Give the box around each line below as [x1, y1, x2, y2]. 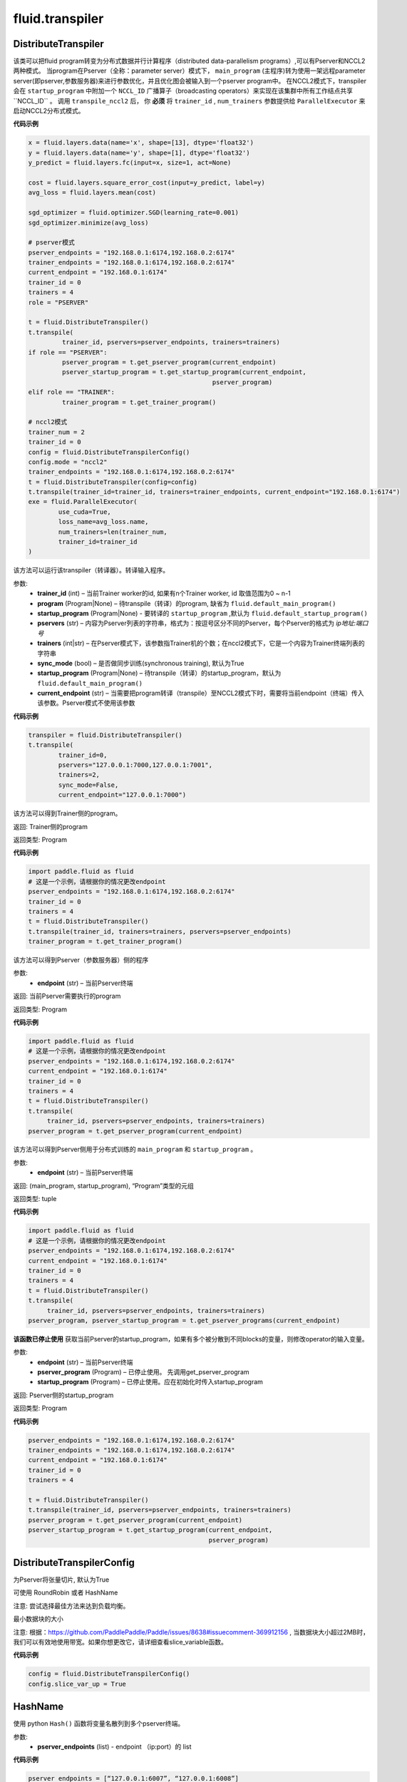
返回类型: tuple [13, 1195, 57, 1203]
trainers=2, [58, 771, 100, 779]
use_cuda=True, [58, 508, 112, 516]
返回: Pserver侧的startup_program [13, 1391, 114, 1399]
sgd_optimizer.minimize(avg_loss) [28, 218, 149, 227]
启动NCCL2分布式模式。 [13, 107, 85, 115]
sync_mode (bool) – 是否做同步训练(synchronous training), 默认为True [37, 659, 244, 667]
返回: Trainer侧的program [13, 822, 88, 830]
